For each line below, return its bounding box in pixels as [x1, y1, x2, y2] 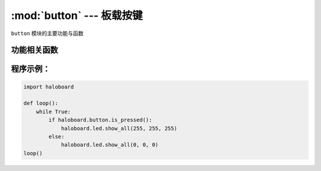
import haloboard [23, 83, 74, 90]
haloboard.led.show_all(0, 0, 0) [61, 141, 159, 148]
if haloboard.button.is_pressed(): [48, 116, 153, 123]
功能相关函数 [11, 45, 58, 55]
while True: [36, 108, 71, 115]
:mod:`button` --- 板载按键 [11, 9, 143, 22]
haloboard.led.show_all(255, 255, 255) [61, 125, 178, 132]
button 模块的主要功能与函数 [11, 30, 84, 37]
